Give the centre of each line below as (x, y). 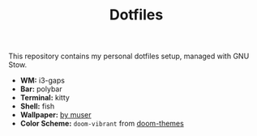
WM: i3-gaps (42, 81)
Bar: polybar (41, 89)
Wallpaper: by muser (56, 115)
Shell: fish (37, 106)
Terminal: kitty (45, 98)
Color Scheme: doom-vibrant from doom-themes (102, 124)
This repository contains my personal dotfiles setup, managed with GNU (129, 56)
